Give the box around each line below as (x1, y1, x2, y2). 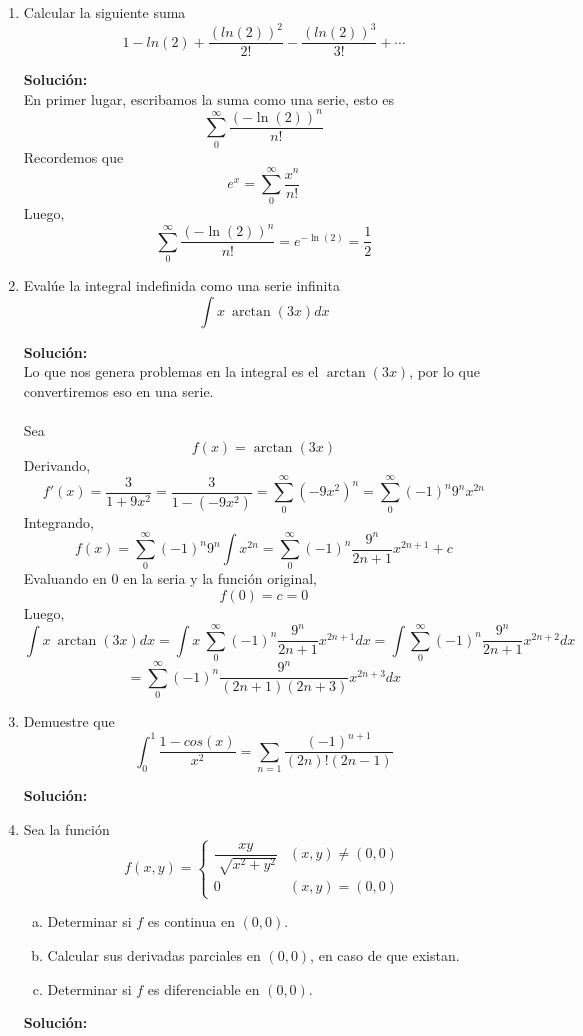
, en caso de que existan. (310, 944, 460, 965)
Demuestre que (23, 711, 115, 732)
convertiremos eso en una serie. (23, 381, 214, 402)
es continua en (147, 911, 235, 932)
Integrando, (23, 511, 94, 532)
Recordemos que (23, 146, 124, 167)
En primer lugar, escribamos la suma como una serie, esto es (23, 88, 395, 109)
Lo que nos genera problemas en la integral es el (23, 361, 319, 382)
